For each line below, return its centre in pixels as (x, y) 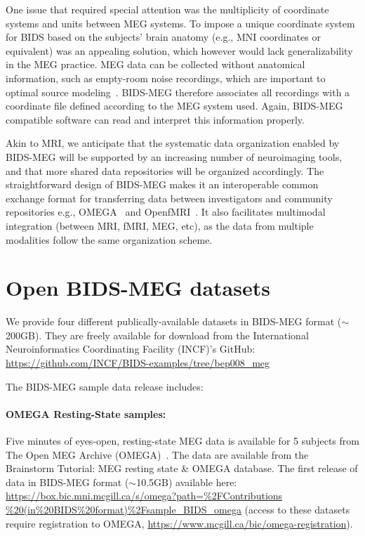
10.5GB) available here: (187, 482)
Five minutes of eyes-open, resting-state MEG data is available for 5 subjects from (182, 440)
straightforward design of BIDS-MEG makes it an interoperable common (162, 184)
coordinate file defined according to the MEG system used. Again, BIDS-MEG (174, 106)
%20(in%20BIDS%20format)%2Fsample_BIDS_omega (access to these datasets (178, 509)
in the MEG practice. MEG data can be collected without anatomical (155, 64)
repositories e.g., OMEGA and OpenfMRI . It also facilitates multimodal (166, 212)
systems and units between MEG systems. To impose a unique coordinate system (180, 23)
